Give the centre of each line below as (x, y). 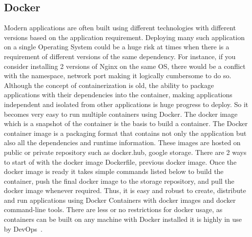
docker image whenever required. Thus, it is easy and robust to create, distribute (125, 190)
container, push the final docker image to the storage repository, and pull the (119, 181)
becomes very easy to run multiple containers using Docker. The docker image (121, 114)
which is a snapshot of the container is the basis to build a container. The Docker (126, 123)
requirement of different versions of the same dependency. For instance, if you (120, 56)
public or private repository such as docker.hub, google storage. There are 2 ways (125, 152)
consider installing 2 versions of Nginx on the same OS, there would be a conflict (125, 66)
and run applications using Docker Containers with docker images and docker (120, 200)
